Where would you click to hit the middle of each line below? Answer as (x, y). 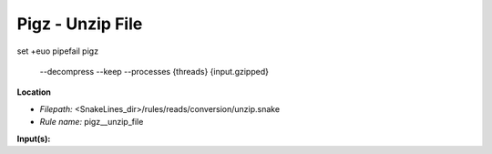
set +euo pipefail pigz (58, 51)
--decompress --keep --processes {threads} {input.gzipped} (154, 71)
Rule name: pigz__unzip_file (92, 122)
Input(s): (34, 139)
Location (34, 92)
